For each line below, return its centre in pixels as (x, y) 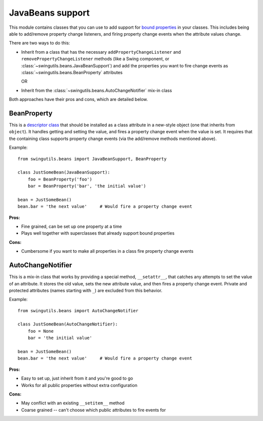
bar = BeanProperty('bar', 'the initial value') (87, 186)
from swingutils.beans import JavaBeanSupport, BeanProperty (92, 159)
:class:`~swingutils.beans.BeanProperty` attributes (72, 72)
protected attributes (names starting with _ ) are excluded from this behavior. (86, 290)
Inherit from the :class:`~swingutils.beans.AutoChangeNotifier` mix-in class (97, 90)
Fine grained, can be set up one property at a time (72, 226)
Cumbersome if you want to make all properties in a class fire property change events (107, 251)
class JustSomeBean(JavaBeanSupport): (64, 172)
